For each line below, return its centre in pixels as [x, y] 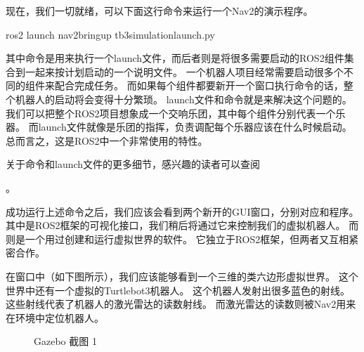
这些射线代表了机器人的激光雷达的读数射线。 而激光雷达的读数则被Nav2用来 [181, 304]
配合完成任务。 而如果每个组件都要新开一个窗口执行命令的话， [199, 85]
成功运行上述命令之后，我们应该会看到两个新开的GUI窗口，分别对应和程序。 [182, 211]
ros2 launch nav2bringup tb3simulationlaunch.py [110, 34]
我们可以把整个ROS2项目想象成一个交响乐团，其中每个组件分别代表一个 [171, 113]
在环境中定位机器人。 [55, 317]
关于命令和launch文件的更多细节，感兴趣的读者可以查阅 [133, 164]
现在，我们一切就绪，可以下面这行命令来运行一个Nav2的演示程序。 [160, 11]
